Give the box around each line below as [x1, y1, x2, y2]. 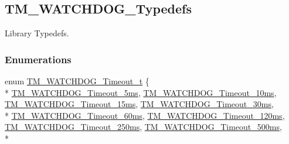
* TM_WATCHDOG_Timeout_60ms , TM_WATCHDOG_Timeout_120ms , [5, 109, 285, 121]
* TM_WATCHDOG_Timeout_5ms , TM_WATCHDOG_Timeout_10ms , [5, 86, 277, 98]
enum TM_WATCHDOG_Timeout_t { [5, 75, 149, 87]
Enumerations [5, 52, 72, 66]
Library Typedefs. [5, 27, 69, 39]
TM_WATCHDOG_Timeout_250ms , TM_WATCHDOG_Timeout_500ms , [5, 121, 282, 133]
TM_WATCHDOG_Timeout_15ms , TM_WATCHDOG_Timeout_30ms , [5, 98, 274, 110]
